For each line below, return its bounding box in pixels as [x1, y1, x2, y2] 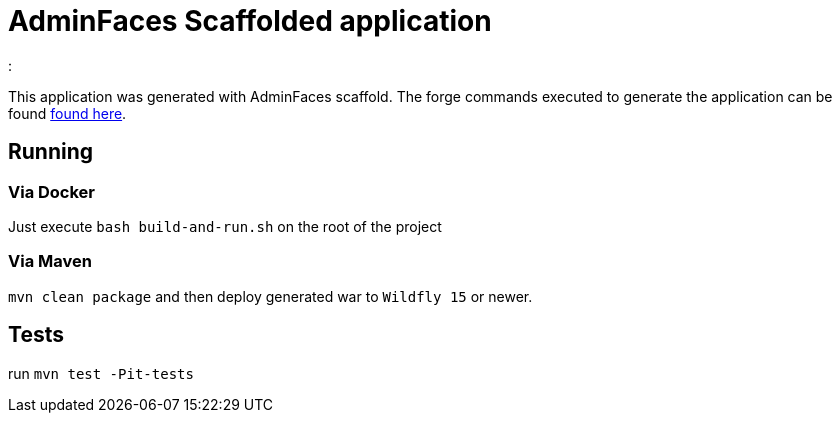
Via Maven [8, 251, 92, 272]
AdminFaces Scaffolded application [8, 4, 492, 38]
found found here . [8, 104, 127, 122]
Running [8, 139, 94, 165]
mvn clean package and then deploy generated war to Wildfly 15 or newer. [8, 287, 533, 305]
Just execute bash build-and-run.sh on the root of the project [8, 217, 442, 235]
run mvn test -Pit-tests [8, 364, 194, 382]
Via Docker [8, 181, 96, 202]
